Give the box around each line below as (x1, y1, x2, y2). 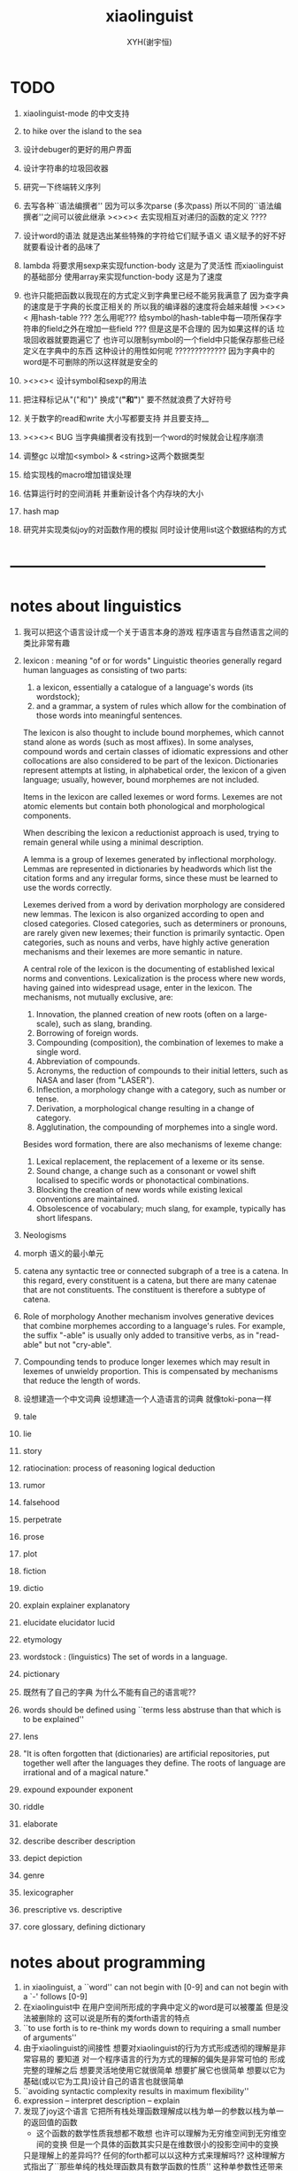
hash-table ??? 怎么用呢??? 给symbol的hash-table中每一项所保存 (37, 312, 275, 322)
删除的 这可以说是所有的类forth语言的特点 (38, 2013, 191, 2023)
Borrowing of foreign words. (35, 1027, 140, 1038)
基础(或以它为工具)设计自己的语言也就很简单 (22, 2075, 185, 2086)
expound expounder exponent (22, 1784, 134, 1795)
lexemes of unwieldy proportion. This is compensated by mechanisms (22, 1365, 279, 1376)
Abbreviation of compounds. (35, 1055, 141, 1066)
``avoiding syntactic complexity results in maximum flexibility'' (22, 2085, 249, 2096)
